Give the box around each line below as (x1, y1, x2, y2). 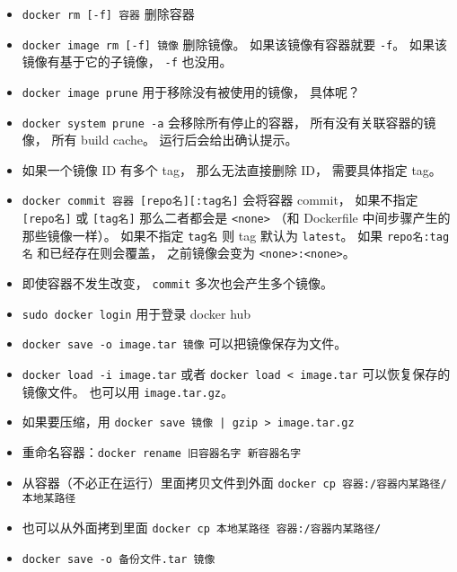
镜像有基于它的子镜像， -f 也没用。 (22, 52, 233, 71)
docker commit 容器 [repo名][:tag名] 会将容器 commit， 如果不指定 (22, 190, 418, 209)
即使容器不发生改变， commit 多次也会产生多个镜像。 (22, 274, 334, 293)
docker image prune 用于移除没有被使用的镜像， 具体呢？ (22, 82, 360, 101)
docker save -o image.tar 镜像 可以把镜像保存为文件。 (22, 334, 347, 353)
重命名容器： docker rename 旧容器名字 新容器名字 (22, 443, 302, 462)
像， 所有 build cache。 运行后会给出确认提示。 (22, 130, 298, 149)
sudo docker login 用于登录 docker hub (22, 304, 251, 322)
